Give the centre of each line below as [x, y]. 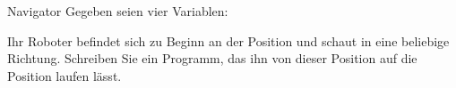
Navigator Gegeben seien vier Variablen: [118, 11]
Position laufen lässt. [65, 75]
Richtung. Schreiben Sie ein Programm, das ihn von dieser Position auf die [212, 58]
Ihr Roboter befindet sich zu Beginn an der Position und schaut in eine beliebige [228, 40]
